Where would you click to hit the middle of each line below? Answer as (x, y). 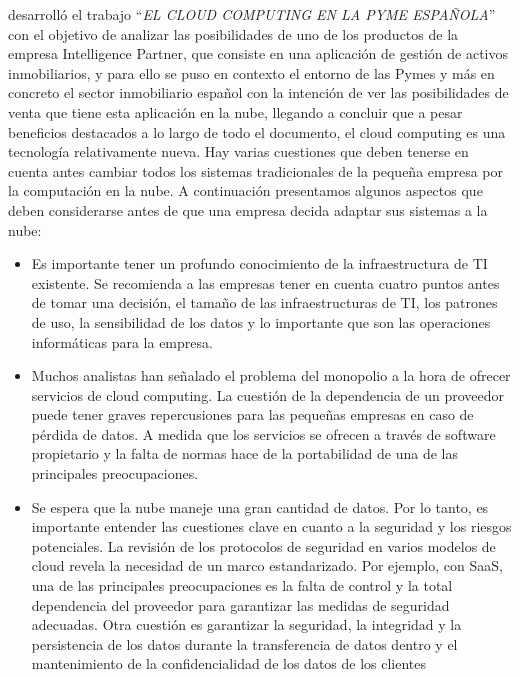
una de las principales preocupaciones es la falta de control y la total (242, 585)
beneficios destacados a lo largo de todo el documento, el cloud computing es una (257, 131)
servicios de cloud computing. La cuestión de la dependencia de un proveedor (268, 394)
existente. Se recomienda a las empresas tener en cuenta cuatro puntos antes (265, 282)
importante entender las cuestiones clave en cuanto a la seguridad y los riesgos (271, 526)
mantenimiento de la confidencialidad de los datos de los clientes (229, 663)
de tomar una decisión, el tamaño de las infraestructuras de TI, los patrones (264, 302)
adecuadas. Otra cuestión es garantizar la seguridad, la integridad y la (246, 624)
